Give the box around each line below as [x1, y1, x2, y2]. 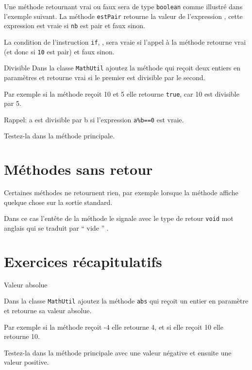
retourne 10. [4, 331, 40, 341]
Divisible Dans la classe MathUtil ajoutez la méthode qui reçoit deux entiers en [4, 63, 241, 73]
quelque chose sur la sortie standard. [4, 197, 113, 207]
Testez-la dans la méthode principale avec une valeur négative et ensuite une [4, 347, 232, 357]
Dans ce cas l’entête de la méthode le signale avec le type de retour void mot [4, 213, 234, 223]
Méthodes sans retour [4, 159, 153, 179]
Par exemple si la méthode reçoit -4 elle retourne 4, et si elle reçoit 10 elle [4, 321, 223, 332]
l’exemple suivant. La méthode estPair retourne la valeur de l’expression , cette [4, 11, 243, 21]
